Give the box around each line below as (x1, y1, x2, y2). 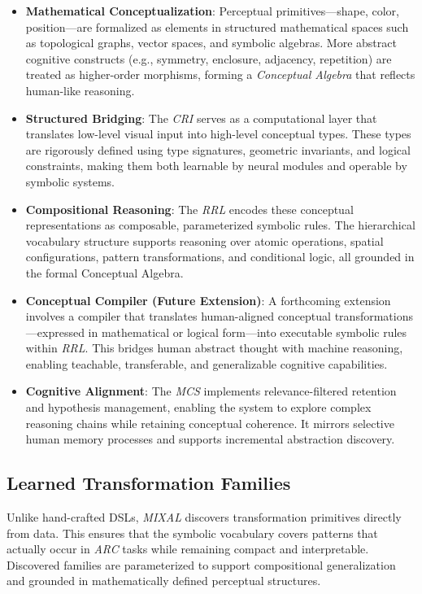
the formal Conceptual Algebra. (25, 264, 184, 281)
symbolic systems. (25, 173, 115, 190)
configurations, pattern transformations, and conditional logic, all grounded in (25, 248, 415, 265)
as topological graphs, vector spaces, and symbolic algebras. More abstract (25, 34, 397, 51)
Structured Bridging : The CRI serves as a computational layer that (25, 109, 377, 126)
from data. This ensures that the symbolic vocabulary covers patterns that (7, 524, 378, 541)
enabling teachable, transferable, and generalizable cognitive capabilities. (25, 355, 388, 372)
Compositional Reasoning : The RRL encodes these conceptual (25, 200, 354, 217)
